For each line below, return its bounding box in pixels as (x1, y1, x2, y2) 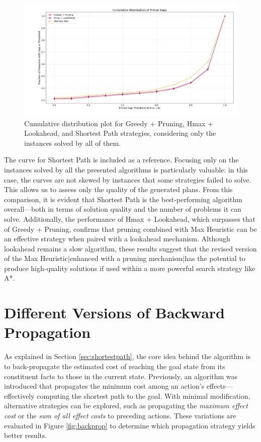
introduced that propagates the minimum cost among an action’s (4, 381, 205, 391)
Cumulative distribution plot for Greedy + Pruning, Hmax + (24, 118, 213, 128)
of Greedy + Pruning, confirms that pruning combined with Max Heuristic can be (4, 223, 257, 234)
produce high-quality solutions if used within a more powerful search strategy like (4, 262, 255, 273)
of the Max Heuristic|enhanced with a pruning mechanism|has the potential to (4, 253, 245, 263)
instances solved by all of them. (24, 137, 121, 148)
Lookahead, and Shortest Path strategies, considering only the (24, 128, 216, 138)
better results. (4, 430, 47, 440)
